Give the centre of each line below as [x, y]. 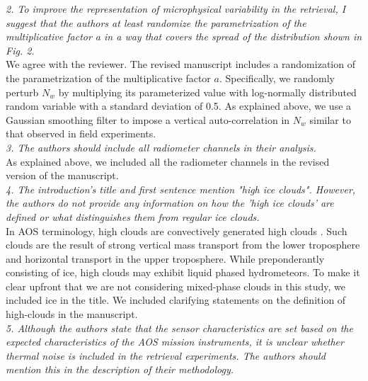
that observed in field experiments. [81, 133]
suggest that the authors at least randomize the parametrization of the [156, 22]
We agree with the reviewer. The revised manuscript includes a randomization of [180, 64]
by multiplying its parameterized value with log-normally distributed [207, 92]
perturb [22, 92]
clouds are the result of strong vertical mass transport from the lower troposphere [183, 245]
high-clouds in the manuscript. [72, 314]
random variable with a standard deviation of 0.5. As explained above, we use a [179, 106]
